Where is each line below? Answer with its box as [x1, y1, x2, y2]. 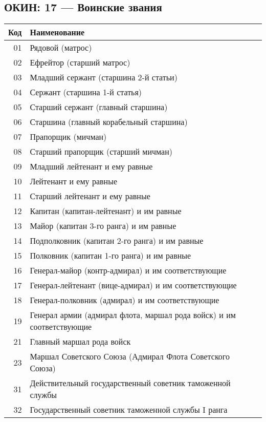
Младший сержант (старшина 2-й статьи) [30, 71, 178, 83]
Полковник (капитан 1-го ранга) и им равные [30, 249, 191, 262]
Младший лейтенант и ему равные [30, 160, 153, 173]
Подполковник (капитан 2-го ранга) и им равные [30, 235, 204, 247]
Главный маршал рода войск [30, 335, 131, 348]
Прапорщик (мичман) [30, 131, 107, 143]
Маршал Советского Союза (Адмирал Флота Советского [30, 350, 230, 363]
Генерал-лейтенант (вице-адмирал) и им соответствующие [30, 279, 237, 291]
